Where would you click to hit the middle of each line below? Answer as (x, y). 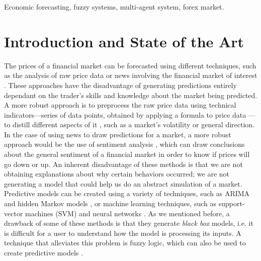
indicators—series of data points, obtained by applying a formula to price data (125, 114)
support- (232, 203)
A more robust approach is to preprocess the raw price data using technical (120, 105)
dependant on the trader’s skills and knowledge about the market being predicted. (131, 95)
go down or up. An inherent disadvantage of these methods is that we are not (123, 164)
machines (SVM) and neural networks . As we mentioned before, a (127, 213)
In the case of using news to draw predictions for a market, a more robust (118, 134)
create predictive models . (43, 252)
